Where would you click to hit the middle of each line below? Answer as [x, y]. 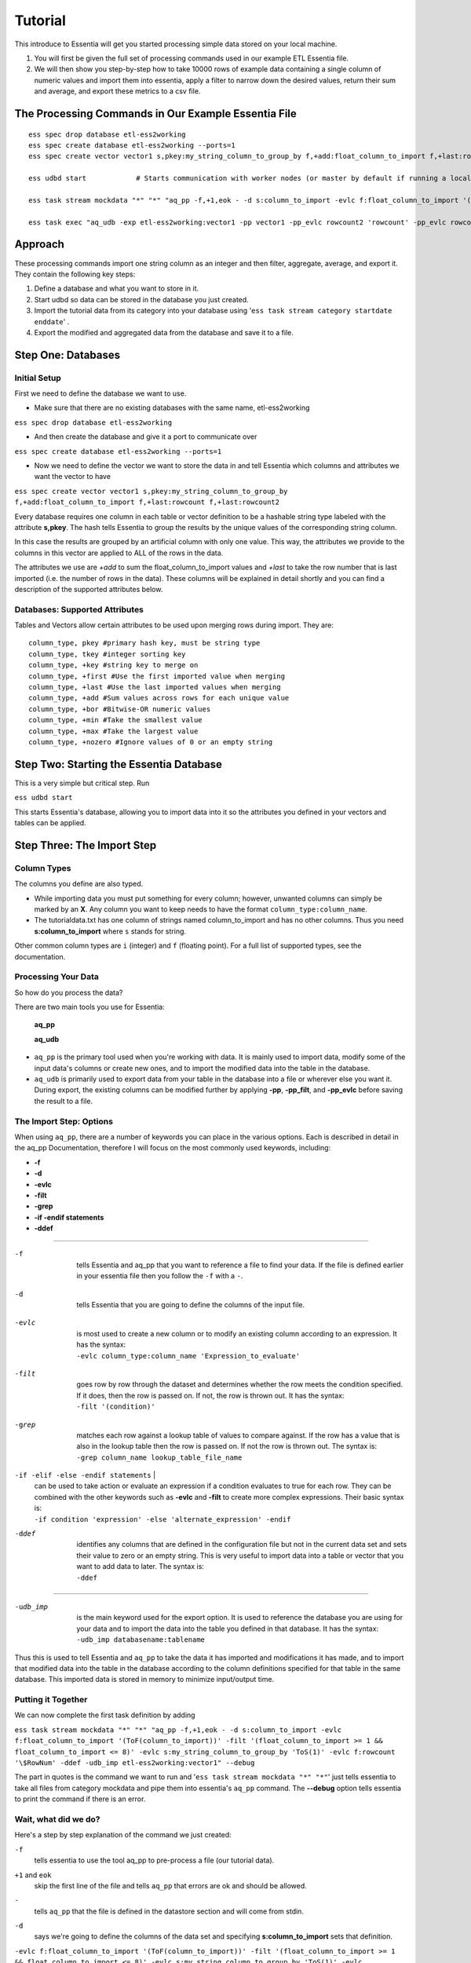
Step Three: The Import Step [86, 845]
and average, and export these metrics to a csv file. [117, 91]
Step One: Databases [68, 355]
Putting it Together [51, 1700]
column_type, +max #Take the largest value [113, 731]
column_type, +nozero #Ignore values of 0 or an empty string [151, 742]
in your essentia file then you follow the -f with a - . [160, 1276]
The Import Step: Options [64, 1121]
